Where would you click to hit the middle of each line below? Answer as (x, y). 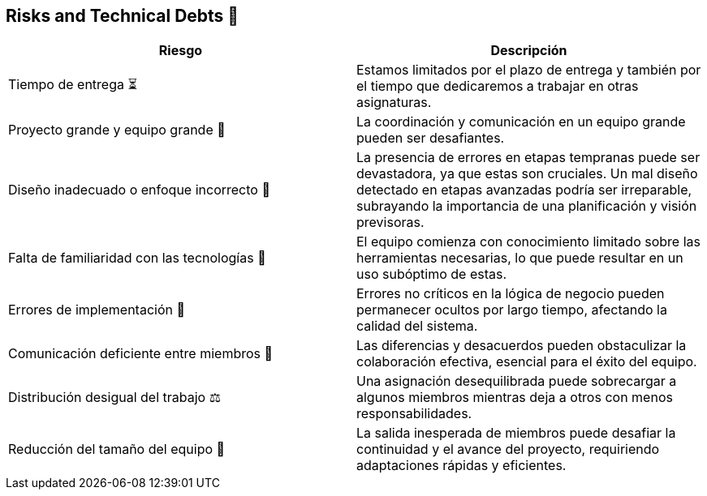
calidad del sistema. (417, 326)
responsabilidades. (414, 414)
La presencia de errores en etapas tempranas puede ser (528, 158)
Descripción (529, 51)
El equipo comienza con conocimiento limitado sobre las (528, 242)
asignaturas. (394, 103)
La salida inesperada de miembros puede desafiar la (516, 433)
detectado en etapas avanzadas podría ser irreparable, (524, 190)
